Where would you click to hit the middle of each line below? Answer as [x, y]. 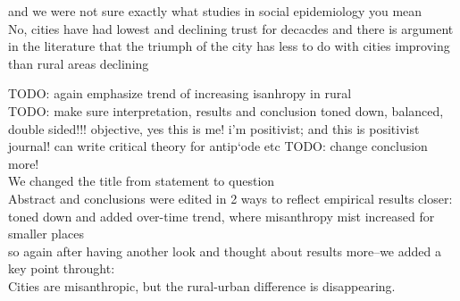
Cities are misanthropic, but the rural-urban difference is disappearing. [202, 285]
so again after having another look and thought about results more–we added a [225, 251]
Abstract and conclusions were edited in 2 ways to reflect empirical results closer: [230, 198]
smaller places [46, 234]
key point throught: [62, 268]
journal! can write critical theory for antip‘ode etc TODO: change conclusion [218, 146]
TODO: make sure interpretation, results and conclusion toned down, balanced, [226, 110]
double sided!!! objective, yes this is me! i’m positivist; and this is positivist [214, 128]
